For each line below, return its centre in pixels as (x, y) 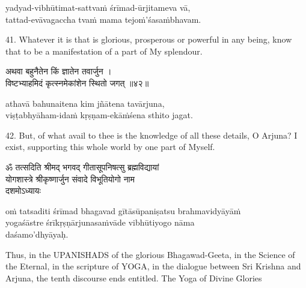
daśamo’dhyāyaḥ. (37, 234)
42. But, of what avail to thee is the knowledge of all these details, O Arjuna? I (151, 135)
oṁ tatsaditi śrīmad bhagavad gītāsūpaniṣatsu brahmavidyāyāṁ (123, 210)
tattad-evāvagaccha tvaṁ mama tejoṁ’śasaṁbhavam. (103, 19)
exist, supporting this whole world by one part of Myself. (110, 147)
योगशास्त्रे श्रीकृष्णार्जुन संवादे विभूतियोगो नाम (70, 178)
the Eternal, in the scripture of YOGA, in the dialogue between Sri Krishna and (153, 266)
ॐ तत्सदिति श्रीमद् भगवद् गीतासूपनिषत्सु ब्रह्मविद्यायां (82, 166)
